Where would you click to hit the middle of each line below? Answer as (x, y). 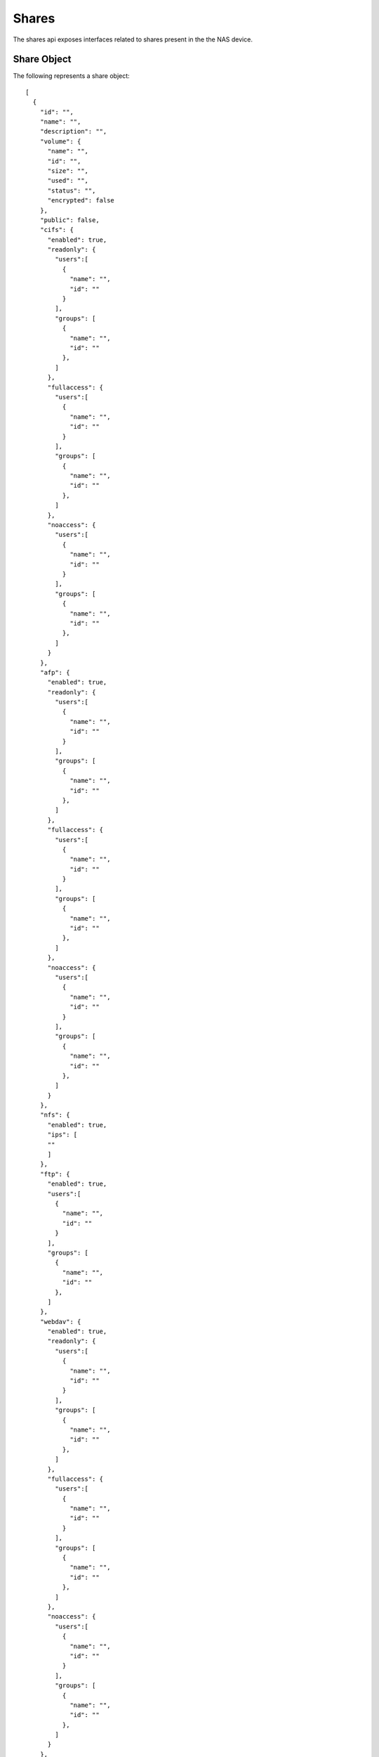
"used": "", (68, 181)
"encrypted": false (81, 201)
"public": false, (69, 220)
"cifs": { (56, 230)
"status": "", (72, 190)
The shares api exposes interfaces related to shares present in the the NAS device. (133, 39)
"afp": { (55, 672)
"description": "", (73, 131)
